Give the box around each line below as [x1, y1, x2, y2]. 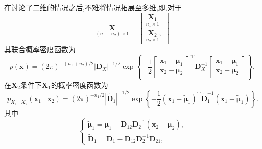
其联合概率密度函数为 [4, 43, 76, 54]
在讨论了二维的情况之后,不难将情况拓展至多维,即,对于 [4, 2, 182, 12]
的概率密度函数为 [51, 79, 108, 90]
